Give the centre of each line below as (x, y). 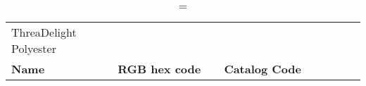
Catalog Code (263, 69)
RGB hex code (159, 69)
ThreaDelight (44, 32)
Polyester (34, 48)
